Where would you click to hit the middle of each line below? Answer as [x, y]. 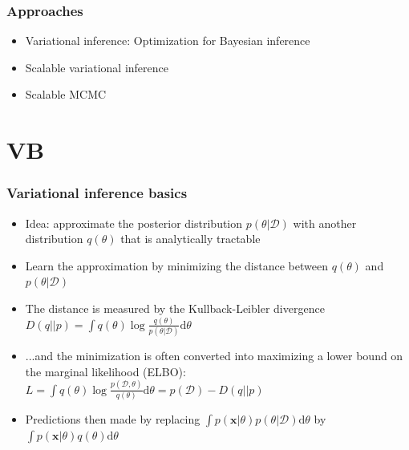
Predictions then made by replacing [113, 419]
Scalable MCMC [66, 94]
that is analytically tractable [190, 239]
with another [325, 223]
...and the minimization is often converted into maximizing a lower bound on [214, 356]
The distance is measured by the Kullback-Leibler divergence [175, 308]
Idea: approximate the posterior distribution [134, 223]
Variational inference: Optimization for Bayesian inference [168, 41]
